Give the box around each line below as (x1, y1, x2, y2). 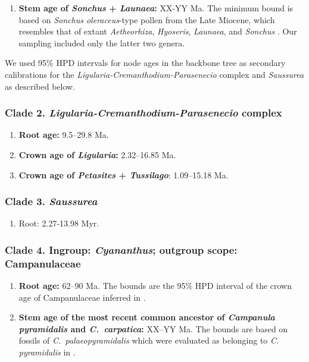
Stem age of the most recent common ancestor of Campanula (18, 311, 275, 323)
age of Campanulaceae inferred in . (18, 291, 146, 303)
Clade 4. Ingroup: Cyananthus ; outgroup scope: (5, 242, 238, 257)
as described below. (5, 80, 76, 92)
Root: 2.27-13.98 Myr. (18, 217, 99, 229)
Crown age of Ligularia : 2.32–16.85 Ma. (18, 148, 176, 160)
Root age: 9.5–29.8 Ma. (18, 128, 109, 141)
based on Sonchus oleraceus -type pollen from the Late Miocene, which (18, 13, 275, 26)
